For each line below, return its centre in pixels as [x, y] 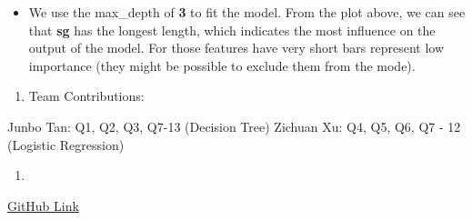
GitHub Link [43, 205]
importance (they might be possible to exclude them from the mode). [222, 65]
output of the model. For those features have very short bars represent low [236, 48]
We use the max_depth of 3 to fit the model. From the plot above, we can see [247, 12]
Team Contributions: [86, 96]
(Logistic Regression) [66, 144]
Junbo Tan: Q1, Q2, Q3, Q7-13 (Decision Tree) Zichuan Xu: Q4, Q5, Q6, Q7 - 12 [234, 126]
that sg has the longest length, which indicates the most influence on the [232, 30]
